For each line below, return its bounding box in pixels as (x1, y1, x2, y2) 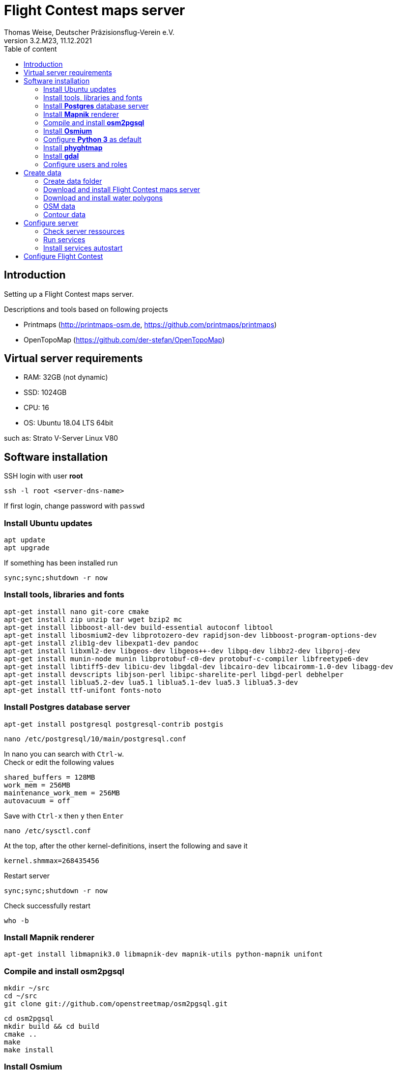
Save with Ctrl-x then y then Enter (4, 811, 124, 820)
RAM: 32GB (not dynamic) (24, 373, 108, 382)
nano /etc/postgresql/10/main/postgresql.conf (4, 734, 186, 743)
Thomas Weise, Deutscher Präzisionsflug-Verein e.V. (4, 28, 174, 36)
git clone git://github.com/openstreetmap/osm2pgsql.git (4, 1000, 228, 1008)
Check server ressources (43, 226, 125, 235)
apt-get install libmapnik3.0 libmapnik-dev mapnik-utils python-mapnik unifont (4, 950, 323, 958)
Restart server (4, 871, 50, 880)
